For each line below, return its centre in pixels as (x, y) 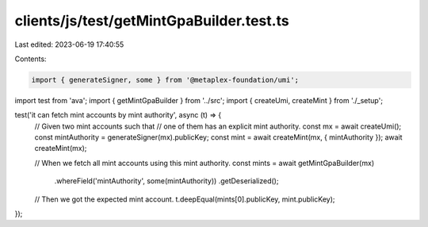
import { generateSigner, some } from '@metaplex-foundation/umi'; (165, 80)
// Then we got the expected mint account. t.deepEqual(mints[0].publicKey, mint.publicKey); (185, 199)
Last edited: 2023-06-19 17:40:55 (69, 44)
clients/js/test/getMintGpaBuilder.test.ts (152, 21)
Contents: (31, 59)
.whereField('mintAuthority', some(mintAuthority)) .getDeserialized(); (166, 181)
